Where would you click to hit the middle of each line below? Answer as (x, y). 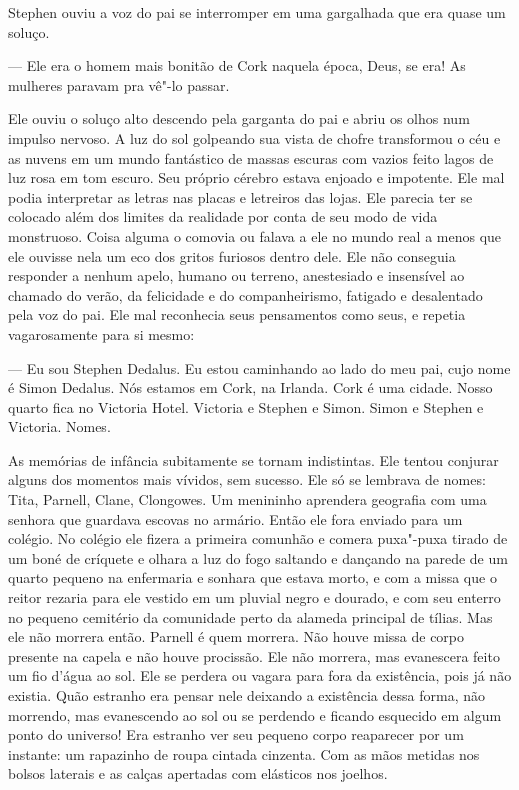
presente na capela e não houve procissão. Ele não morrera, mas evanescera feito (254, 655)
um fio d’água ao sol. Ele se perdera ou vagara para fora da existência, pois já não (260, 675)
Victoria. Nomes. (59, 426)
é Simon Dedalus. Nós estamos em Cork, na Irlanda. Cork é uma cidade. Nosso (250, 387)
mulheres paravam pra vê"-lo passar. (119, 84)
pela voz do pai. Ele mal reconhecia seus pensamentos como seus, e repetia (237, 314)
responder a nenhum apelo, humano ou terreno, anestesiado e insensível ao (236, 275)
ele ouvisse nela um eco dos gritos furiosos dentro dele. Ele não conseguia (232, 255)
